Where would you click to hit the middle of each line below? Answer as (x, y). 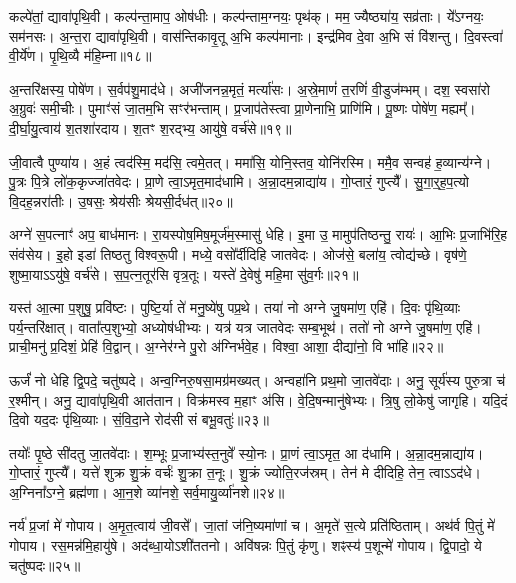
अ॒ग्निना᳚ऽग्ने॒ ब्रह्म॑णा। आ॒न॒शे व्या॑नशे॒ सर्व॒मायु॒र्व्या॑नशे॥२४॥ (147, 491)
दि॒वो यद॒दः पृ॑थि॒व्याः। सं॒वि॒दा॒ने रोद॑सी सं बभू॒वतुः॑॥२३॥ (139, 419)
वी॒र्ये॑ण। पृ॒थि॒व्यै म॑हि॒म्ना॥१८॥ (80, 55)
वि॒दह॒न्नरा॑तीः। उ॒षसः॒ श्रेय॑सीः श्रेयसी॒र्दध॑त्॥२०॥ (121, 200)
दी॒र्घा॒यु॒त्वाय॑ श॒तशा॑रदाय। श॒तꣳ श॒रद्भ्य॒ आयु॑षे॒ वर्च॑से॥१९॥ (150, 127)
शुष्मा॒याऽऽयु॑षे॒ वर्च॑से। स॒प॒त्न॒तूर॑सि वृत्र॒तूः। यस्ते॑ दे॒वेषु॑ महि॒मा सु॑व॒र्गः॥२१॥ (184, 273)
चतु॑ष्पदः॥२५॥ (45, 564)
